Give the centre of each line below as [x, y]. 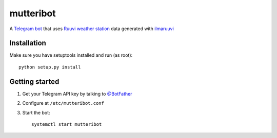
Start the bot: [36, 112]
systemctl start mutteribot [67, 124]
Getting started [34, 82]
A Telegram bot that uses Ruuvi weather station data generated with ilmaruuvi [92, 29]
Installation [28, 43]
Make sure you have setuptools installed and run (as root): [71, 55]
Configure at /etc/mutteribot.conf [63, 103]
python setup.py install [50, 67]
